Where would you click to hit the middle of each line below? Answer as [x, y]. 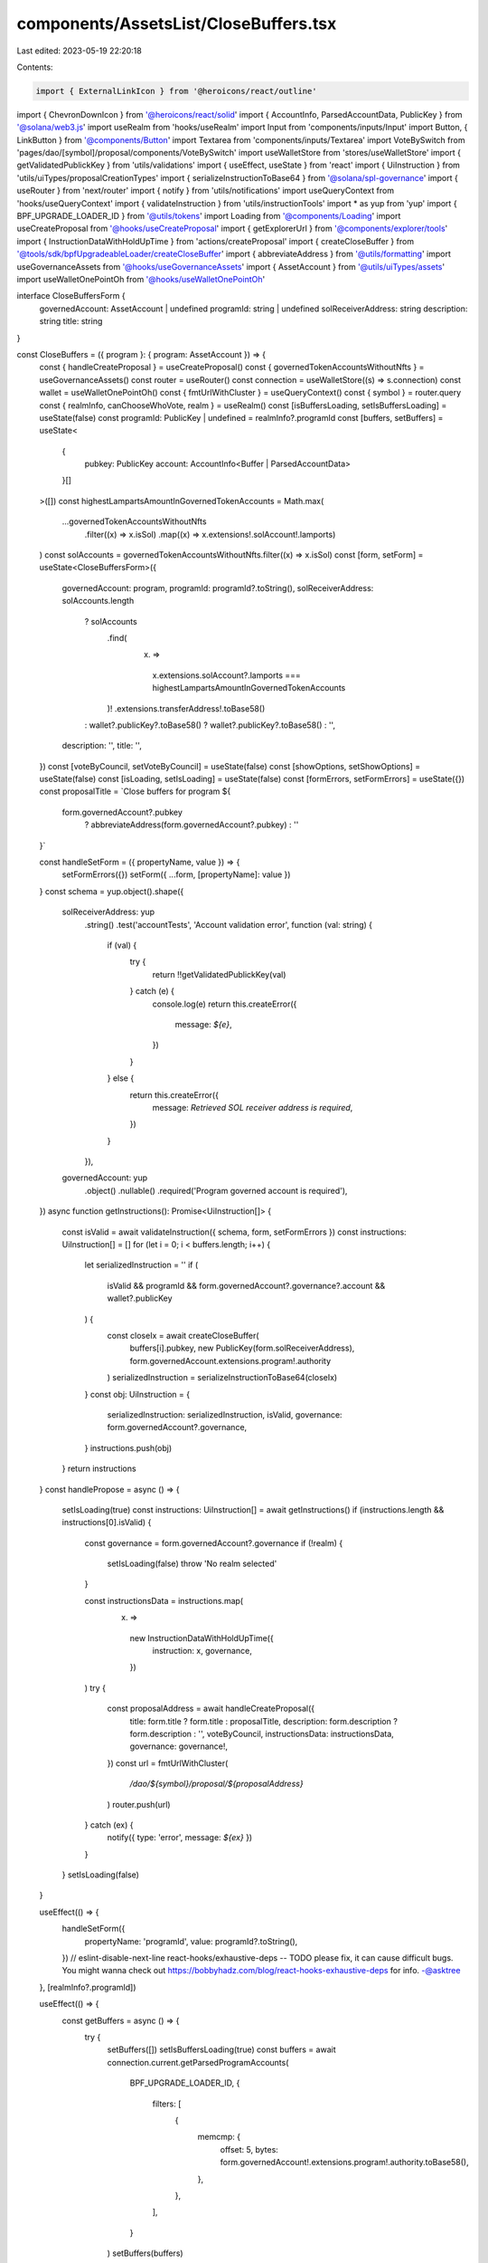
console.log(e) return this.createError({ [225, 1004]
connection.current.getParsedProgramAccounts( [198, 2062]
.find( [117, 637]
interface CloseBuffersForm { [71, 296]
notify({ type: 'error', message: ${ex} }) [180, 1838]
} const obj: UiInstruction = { [137, 1394]
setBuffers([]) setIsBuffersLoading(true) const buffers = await [221, 2049]
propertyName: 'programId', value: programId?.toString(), [191, 1941]
